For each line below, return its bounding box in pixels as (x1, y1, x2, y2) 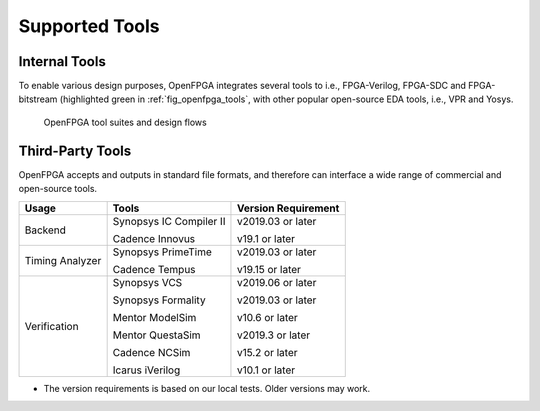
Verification (24, 319, 79, 333)
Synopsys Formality (112, 293, 206, 307)
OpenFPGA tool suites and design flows (43, 116, 207, 128)
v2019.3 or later (236, 328, 311, 342)
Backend (24, 223, 67, 237)
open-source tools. (18, 183, 98, 195)
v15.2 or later (236, 345, 299, 359)
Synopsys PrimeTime (112, 245, 212, 259)
